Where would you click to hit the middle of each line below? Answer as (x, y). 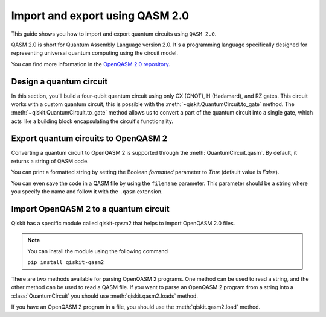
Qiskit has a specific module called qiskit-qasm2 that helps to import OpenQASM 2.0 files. (123, 224)
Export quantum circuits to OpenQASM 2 (89, 138)
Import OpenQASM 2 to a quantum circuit (90, 209)
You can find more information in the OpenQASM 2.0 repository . (91, 64)
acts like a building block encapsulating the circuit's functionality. (92, 121)
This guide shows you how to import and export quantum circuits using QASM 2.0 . (114, 34)
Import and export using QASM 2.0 (100, 16)
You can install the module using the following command (98, 251)
